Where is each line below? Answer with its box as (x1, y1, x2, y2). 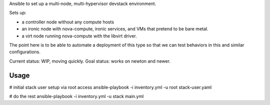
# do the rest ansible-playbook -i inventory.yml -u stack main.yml (9, 94, 144, 100)
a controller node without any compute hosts (21, 19, 114, 25)
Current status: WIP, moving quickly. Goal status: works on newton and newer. (9, 58, 171, 64)
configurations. (9, 49, 41, 55)
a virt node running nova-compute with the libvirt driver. (21, 33, 137, 39)
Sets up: (9, 10, 26, 16)
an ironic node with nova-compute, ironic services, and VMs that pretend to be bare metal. (21, 26, 208, 32)
